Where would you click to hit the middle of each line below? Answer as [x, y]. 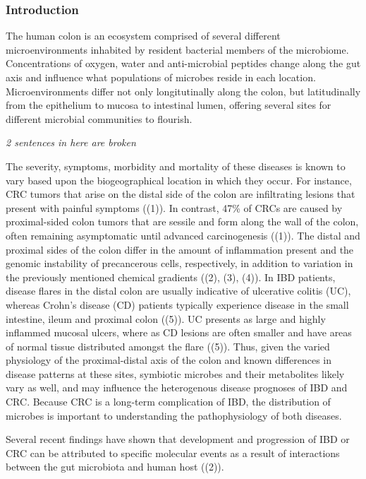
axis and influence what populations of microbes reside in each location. [161, 77]
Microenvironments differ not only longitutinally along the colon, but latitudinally [183, 91]
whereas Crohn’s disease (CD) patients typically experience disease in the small [177, 304]
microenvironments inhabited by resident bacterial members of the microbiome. [177, 49]
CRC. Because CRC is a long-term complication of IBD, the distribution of [168, 402]
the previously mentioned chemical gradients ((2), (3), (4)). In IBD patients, [171, 277]
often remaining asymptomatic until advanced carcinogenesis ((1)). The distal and [183, 235]
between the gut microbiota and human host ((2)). [115, 467]
